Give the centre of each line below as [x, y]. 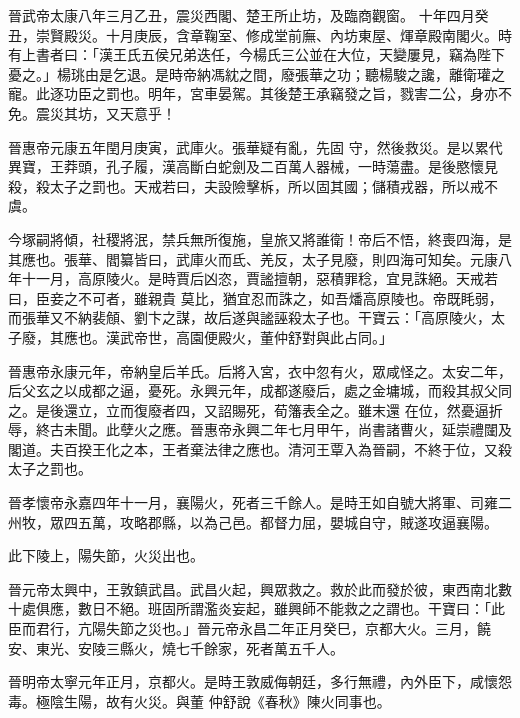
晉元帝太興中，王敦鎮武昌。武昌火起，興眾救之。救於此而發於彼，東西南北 [253, 588]
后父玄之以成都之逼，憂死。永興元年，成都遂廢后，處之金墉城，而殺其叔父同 [260, 390]
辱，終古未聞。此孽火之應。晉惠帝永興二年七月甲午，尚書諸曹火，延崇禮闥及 [260, 429]
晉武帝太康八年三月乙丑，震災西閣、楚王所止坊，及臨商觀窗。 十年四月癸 [248, 15]
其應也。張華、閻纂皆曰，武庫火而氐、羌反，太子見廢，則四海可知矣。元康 [253, 258]
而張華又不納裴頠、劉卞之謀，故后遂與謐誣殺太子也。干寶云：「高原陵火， [249, 317]
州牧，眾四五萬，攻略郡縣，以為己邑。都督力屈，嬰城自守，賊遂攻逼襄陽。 [253, 521]
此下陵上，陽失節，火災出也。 [106, 555]
